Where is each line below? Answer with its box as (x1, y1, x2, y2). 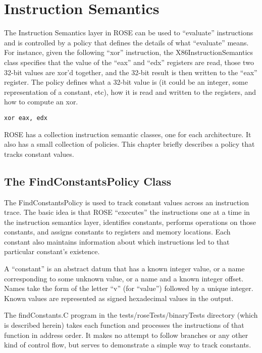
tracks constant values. (4, 148, 74, 159)
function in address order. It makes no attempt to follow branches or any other (4, 329, 248, 340)
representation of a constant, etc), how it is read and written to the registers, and (4, 86, 256, 97)
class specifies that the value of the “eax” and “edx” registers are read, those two (4, 56, 254, 67)
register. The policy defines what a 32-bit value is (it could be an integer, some (4, 77, 248, 87)
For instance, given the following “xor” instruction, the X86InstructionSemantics (4, 47, 253, 57)
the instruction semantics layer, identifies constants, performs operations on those (4, 216, 256, 227)
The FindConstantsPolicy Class (4, 173, 172, 189)
